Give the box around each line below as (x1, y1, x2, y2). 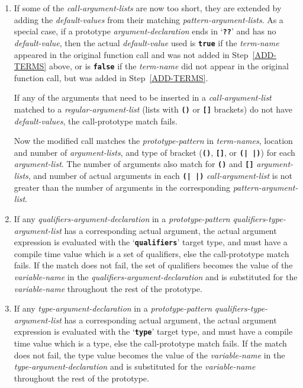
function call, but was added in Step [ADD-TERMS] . (14, 71, 208, 84)
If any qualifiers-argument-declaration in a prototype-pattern (14, 212, 230, 225)
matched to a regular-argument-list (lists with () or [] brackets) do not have (14, 102, 292, 115)
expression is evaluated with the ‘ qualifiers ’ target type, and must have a (14, 236, 288, 248)
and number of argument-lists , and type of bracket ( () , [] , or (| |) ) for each (14, 146, 295, 158)
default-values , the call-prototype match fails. (14, 114, 178, 127)
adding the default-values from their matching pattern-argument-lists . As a (14, 13, 283, 25)
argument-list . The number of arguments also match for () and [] (14, 158, 254, 170)
